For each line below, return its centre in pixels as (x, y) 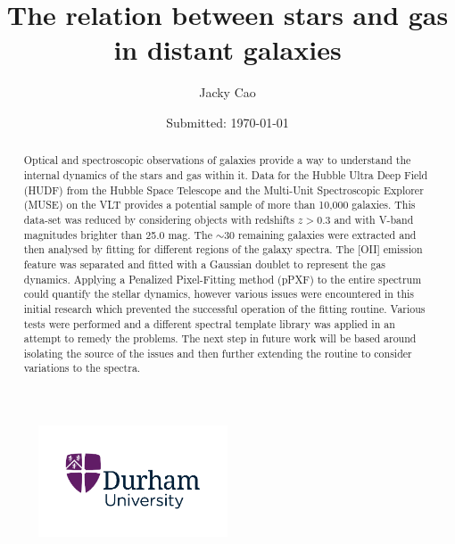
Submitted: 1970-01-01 (227, 122)
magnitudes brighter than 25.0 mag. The (118, 234)
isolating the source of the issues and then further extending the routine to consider (218, 353)
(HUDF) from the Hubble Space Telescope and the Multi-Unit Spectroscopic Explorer (223, 190)
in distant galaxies (227, 49)
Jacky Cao (227, 92)
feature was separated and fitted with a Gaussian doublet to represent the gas (205, 264)
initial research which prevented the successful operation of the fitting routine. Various (224, 308)
